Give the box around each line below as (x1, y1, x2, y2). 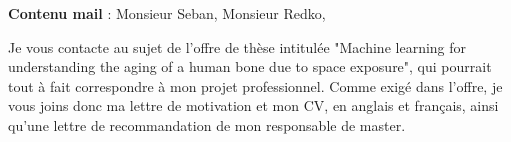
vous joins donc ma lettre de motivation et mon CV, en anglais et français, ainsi (8, 95, 499, 116)
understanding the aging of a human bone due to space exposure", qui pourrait (8, 56, 492, 77)
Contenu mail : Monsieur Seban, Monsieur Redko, (8, 3, 326, 23)
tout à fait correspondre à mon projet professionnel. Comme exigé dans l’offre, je (8, 75, 503, 96)
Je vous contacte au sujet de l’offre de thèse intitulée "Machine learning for (8, 36, 467, 57)
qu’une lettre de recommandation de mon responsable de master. (8, 114, 406, 135)
